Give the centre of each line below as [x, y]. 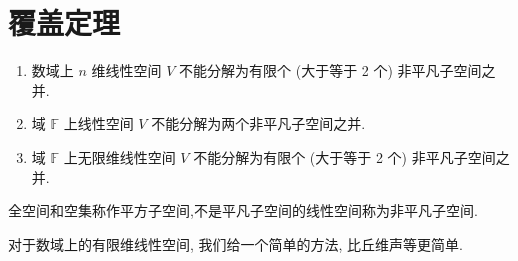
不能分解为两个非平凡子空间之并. [258, 123]
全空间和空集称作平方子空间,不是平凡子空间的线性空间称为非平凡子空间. [243, 210]
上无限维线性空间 [119, 156]
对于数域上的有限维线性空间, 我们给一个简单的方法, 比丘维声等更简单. [235, 243]
